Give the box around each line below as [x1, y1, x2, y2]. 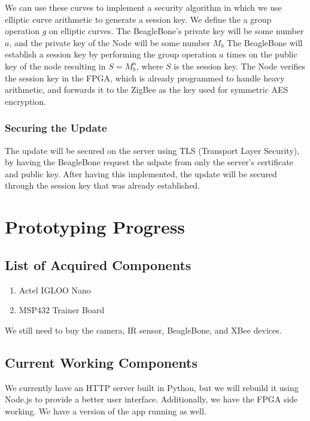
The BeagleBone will [227, 36, 303, 49]
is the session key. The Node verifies [174, 59, 306, 72]
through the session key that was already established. [5, 179, 200, 192]
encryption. [5, 95, 46, 107]
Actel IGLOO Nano [19, 283, 91, 296]
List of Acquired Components [5, 255, 192, 274]
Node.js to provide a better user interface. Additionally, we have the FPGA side [5, 393, 298, 405]
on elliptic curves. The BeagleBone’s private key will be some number [49, 25, 304, 37]
